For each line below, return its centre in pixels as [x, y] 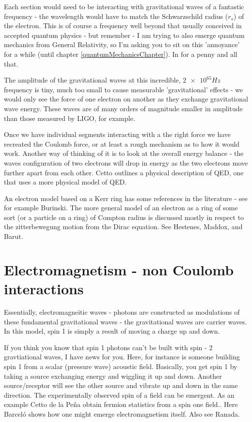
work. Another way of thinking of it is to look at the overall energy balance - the [124, 153]
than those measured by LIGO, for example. [70, 118]
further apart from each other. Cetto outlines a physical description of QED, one [124, 172]
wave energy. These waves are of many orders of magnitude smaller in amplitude [123, 108]
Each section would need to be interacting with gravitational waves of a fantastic [124, 6]
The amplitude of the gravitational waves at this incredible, [92, 80]
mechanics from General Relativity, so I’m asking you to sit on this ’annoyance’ [122, 44]
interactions [44, 289]
